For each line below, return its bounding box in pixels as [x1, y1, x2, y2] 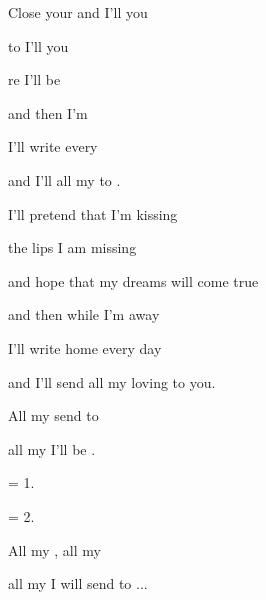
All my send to [8, 405, 99, 426]
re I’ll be [8, 69, 61, 90]
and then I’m [8, 102, 88, 123]
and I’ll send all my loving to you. [8, 371, 216, 392]
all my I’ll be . [8, 438, 96, 459]
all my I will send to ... [8, 573, 148, 594]
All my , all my [8, 539, 101, 560]
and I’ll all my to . [8, 169, 121, 190]
